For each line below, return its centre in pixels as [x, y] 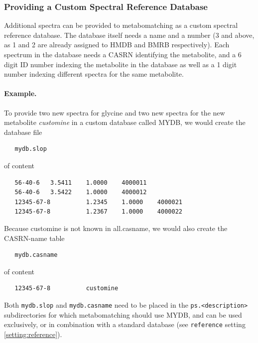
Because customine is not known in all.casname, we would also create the [116, 228]
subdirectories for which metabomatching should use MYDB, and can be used [123, 314]
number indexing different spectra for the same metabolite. [94, 74]
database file [23, 132]
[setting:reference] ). [33, 334]
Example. [20, 93]
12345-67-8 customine [66, 288]
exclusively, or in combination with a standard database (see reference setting [125, 324]
